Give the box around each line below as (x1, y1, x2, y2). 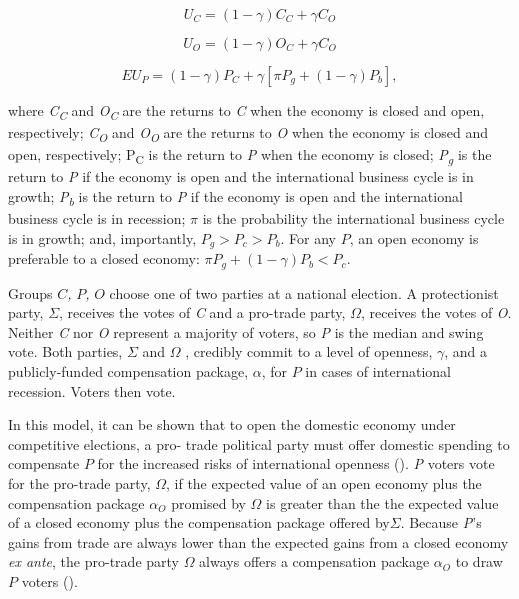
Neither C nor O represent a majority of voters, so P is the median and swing (8, 321, 484, 342)
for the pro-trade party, (8, 472, 151, 493)
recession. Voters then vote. (8, 380, 176, 401)
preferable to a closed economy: (8, 248, 200, 269)
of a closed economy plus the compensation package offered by (8, 512, 390, 533)
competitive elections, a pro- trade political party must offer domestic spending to (8, 433, 510, 454)
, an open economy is (349, 227, 479, 248)
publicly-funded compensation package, (8, 360, 249, 381)
